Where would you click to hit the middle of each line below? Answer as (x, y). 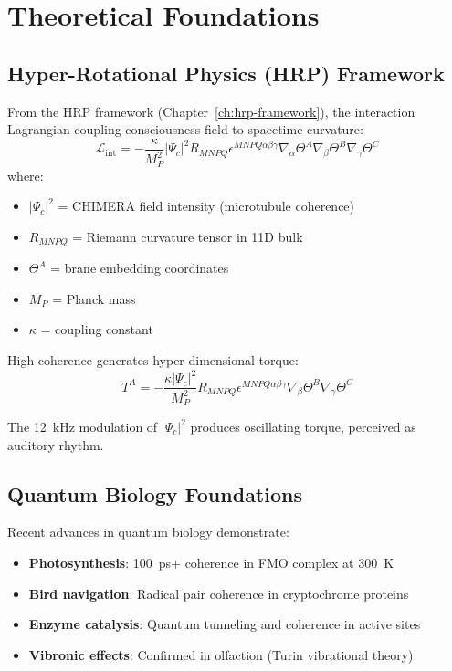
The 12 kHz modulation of (83, 426)
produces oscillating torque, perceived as (303, 426)
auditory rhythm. (56, 444)
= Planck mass (94, 298)
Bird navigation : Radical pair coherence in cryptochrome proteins (219, 593)
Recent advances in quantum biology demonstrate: (148, 532)
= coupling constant (97, 329)
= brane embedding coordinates (140, 268)
